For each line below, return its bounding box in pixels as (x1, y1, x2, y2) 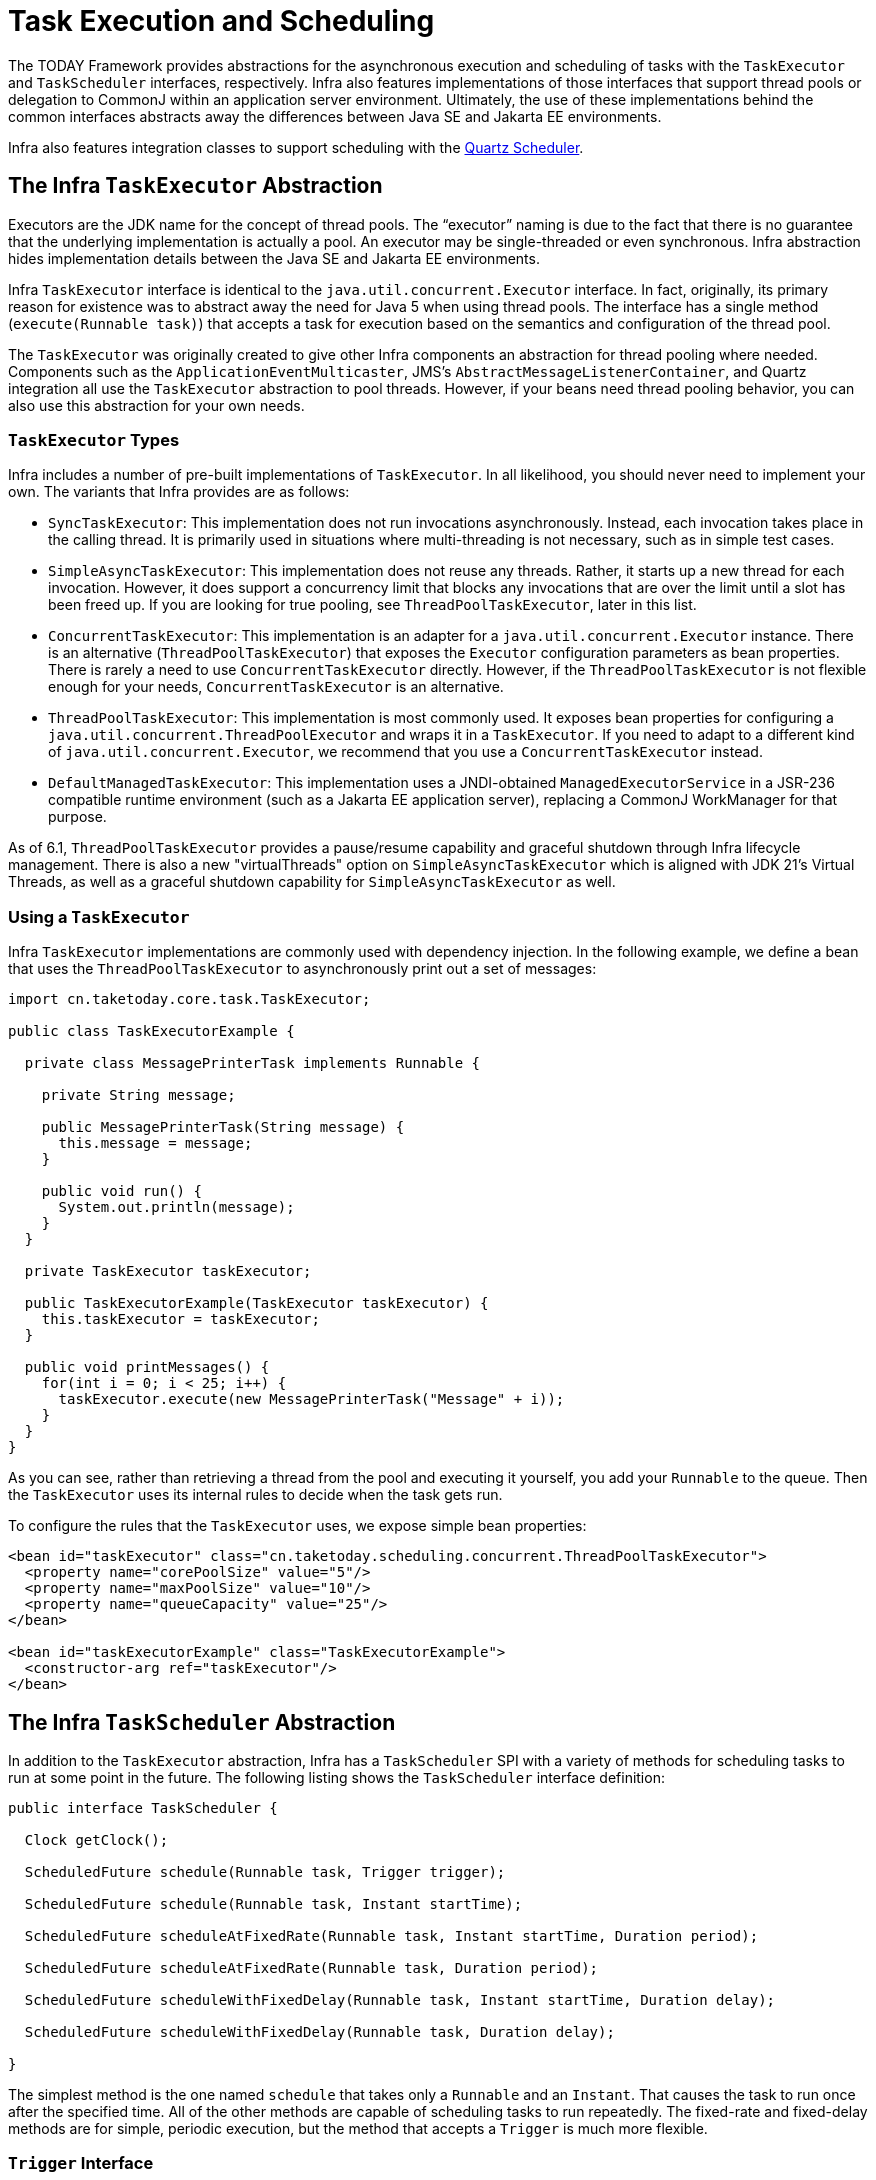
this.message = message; (58, 1135, 253, 1152)
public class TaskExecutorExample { (8, 1023, 295, 1040)
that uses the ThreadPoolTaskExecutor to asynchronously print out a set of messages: (8, 960, 597, 978)
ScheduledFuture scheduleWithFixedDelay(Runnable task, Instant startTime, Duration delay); (24, 1991, 776, 2008)
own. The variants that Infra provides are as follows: (8, 483, 350, 501)
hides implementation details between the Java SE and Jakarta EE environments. (8, 249, 540, 267)
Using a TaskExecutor (8, 906, 190, 927)
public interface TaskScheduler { (8, 1799, 278, 1816)
